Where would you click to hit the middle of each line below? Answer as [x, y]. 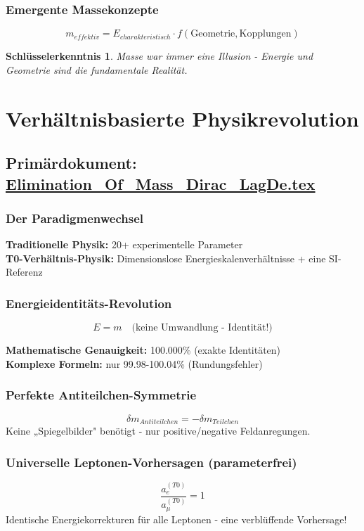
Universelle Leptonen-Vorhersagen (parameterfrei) [151, 462]
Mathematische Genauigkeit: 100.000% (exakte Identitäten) [143, 350]
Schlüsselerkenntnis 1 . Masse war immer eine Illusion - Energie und [160, 56]
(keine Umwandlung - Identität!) [202, 328]
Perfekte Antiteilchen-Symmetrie [101, 395]
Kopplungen [265, 34]
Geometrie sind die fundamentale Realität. [97, 69]
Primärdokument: [71, 163]
